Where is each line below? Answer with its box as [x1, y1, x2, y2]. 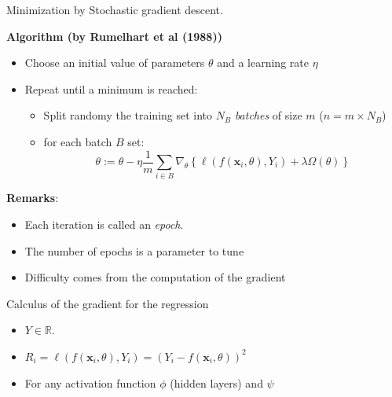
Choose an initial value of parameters [24, 54, 205, 71]
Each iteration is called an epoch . [24, 215, 184, 232]
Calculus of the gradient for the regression [6, 295, 209, 311]
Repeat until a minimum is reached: [24, 80, 198, 97]
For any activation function [24, 374, 156, 391]
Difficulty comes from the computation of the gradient [24, 269, 286, 285]
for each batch [43, 133, 112, 149]
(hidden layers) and [170, 374, 263, 391]
